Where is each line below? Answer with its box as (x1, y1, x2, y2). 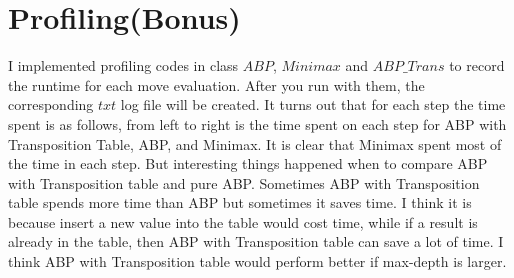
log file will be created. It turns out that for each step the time (120, 94, 506, 115)
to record (449, 55, 505, 76)
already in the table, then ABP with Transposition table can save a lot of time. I (8, 231, 504, 252)
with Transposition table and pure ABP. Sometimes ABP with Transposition (8, 172, 480, 193)
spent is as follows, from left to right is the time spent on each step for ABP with (8, 113, 507, 134)
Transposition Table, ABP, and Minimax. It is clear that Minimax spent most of (8, 133, 502, 154)
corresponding (8, 94, 94, 115)
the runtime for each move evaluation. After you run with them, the (8, 74, 425, 95)
